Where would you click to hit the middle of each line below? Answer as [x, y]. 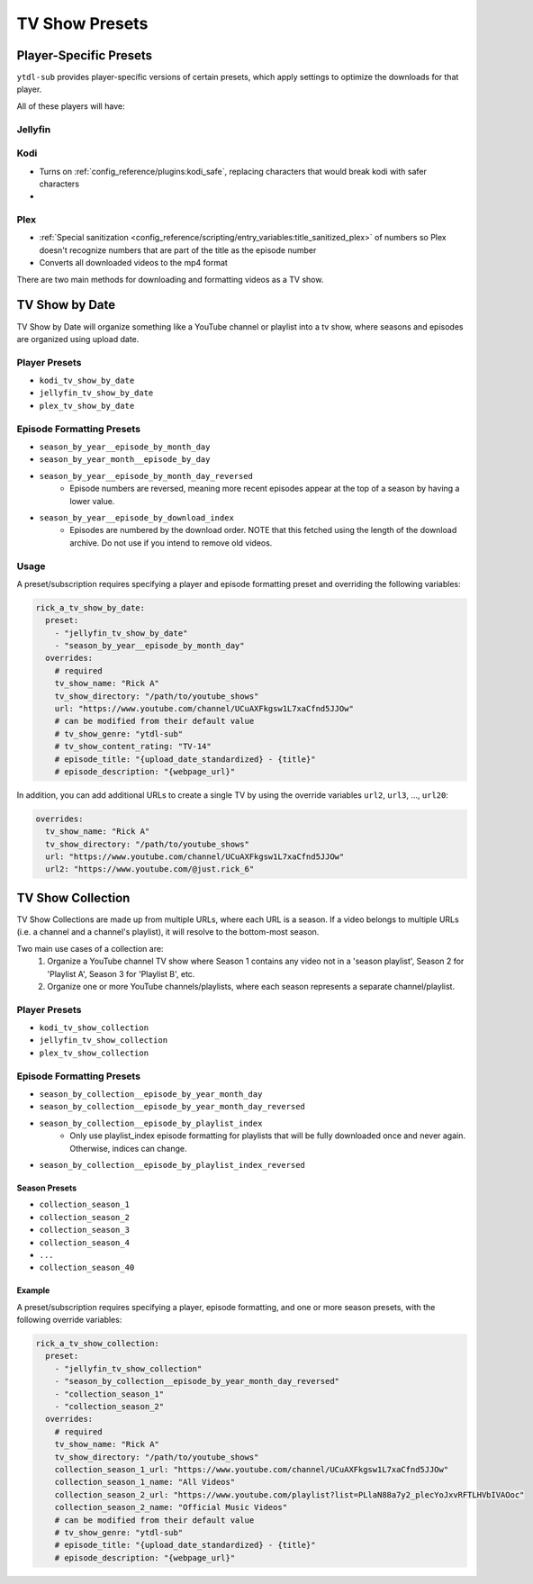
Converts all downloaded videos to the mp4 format [134, 263]
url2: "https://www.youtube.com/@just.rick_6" [150, 869]
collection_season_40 [87, 1268]
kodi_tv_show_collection [94, 1028]
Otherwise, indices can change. [128, 1148]
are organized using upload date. [78, 339]
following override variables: [69, 1320]
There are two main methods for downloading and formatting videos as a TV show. [170, 279]
